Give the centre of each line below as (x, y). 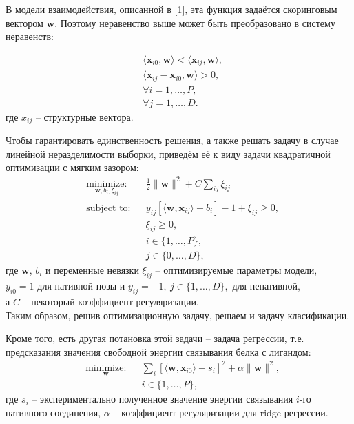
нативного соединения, (53, 412)
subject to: (108, 208)
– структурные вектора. (84, 116)
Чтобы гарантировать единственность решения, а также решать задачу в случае (172, 140)
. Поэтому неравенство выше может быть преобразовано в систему (195, 22)
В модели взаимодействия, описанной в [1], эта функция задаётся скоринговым (171, 9)
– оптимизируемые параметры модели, (236, 270)
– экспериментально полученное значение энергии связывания (163, 399)
